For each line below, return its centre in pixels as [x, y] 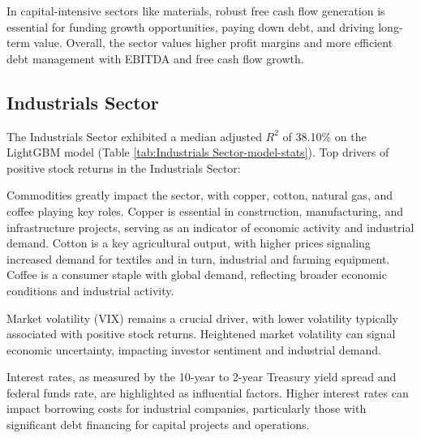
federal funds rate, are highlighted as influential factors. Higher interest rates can [208, 392]
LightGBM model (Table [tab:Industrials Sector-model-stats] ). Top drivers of [198, 152]
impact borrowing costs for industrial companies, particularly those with [187, 408]
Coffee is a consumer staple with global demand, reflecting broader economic [197, 275]
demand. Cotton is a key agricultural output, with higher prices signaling [189, 243]
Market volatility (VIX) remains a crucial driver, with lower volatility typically [202, 318]
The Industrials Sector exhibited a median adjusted [134, 136]
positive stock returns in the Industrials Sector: [124, 167]
